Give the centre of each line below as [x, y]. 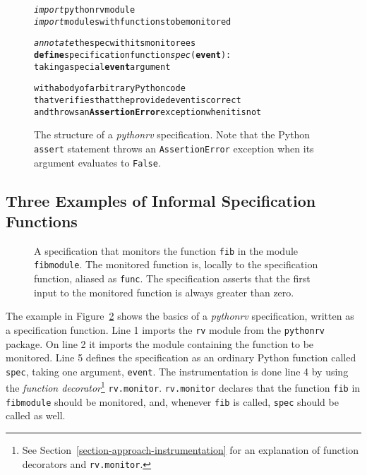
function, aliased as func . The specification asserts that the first [172, 278]
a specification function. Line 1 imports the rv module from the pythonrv [165, 329]
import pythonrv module [85, 10]
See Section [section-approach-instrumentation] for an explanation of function [191, 449]
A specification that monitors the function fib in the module [166, 250]
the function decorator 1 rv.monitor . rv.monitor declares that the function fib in [183, 387]
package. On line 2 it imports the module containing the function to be [160, 343]
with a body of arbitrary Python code [110, 89]
